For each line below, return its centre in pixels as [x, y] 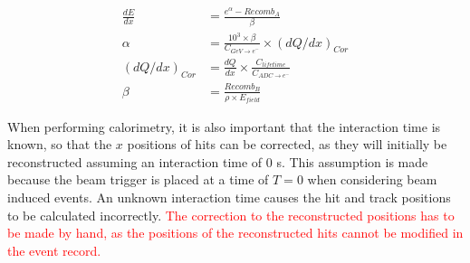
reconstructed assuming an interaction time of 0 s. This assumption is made [218, 161]
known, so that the [60, 144]
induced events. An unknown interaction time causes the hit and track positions [229, 197]
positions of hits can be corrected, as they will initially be [287, 144]
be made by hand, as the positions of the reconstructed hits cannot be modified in [235, 233]
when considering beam [372, 179]
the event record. [54, 250]
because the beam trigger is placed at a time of [138, 179]
